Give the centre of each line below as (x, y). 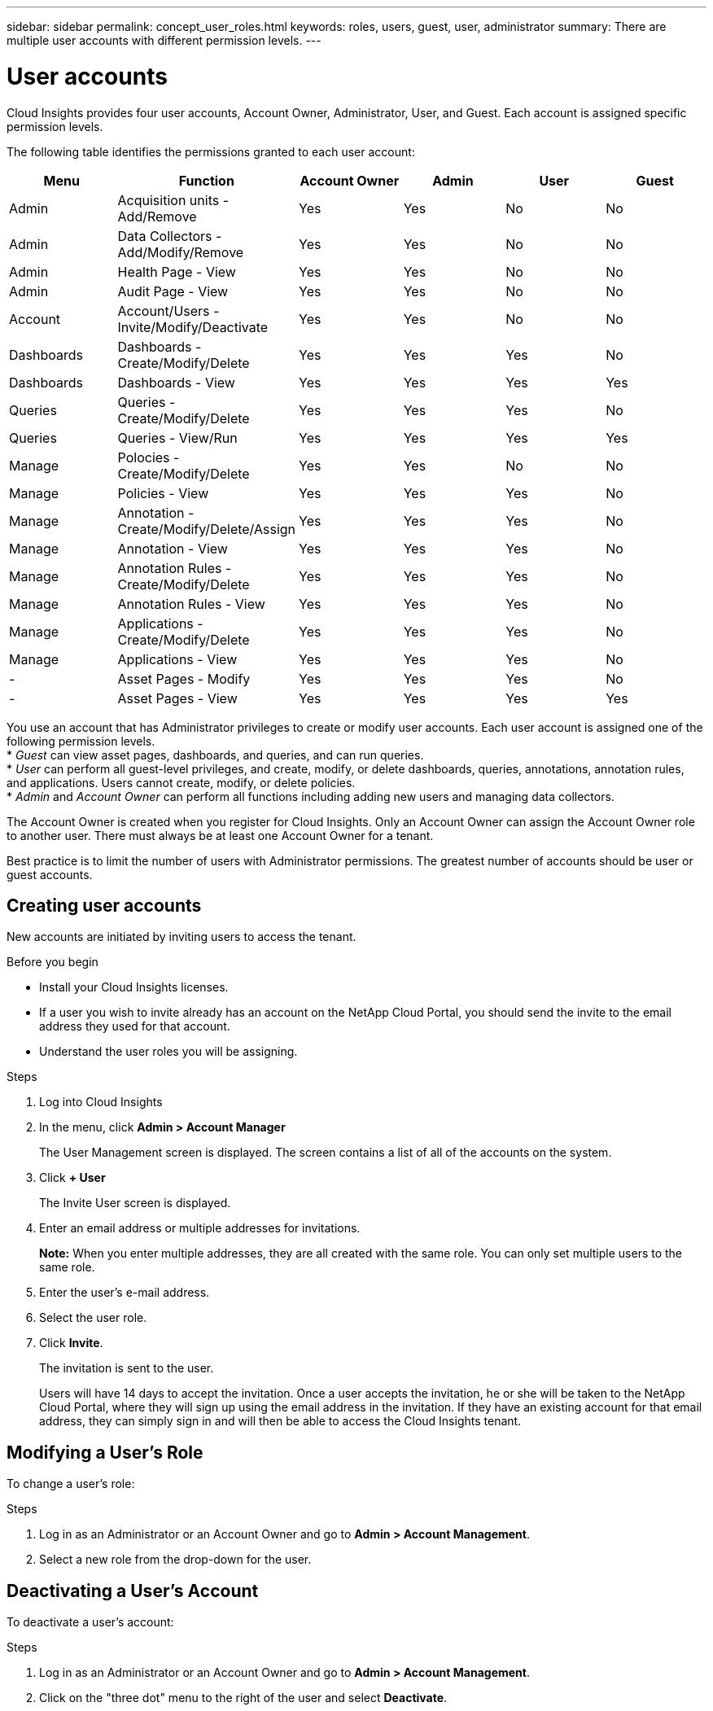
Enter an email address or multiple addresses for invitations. (200, 1228)
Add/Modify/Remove (181, 252)
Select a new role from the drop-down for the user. (175, 1560)
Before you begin (52, 962)
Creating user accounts (104, 905)
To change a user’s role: (71, 1484)
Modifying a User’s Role (105, 1452)
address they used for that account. (135, 1026)
